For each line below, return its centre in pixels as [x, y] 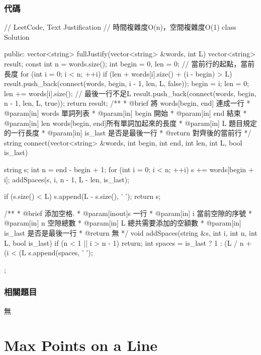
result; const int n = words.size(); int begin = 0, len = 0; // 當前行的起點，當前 [129, 63]
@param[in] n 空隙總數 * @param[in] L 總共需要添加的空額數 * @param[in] [123, 223]
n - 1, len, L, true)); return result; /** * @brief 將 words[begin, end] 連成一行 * [127, 103]
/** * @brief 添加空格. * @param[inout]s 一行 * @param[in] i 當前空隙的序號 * [128, 213]
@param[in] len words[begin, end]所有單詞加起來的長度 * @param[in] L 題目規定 [130, 123]
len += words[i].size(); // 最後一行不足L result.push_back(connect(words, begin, [130, 93]
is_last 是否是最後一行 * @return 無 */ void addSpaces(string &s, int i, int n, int [131, 232]
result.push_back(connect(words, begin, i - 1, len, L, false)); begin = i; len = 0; [127, 83]
